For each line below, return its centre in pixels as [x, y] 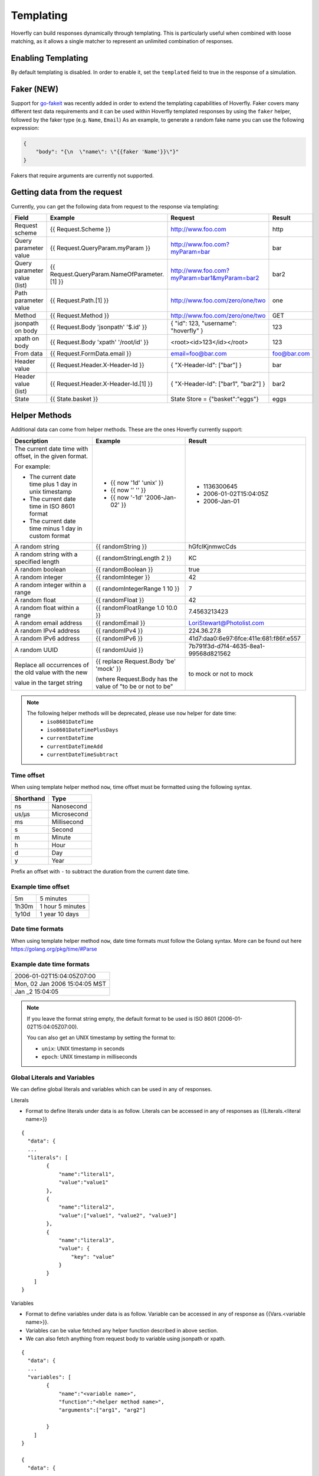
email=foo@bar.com [199, 353]
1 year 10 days [59, 914]
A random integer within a [50, 584]
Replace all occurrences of [52, 665]
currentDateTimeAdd [75, 746]
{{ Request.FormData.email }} [91, 353]
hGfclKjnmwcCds [213, 546]
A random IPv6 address [47, 638]
